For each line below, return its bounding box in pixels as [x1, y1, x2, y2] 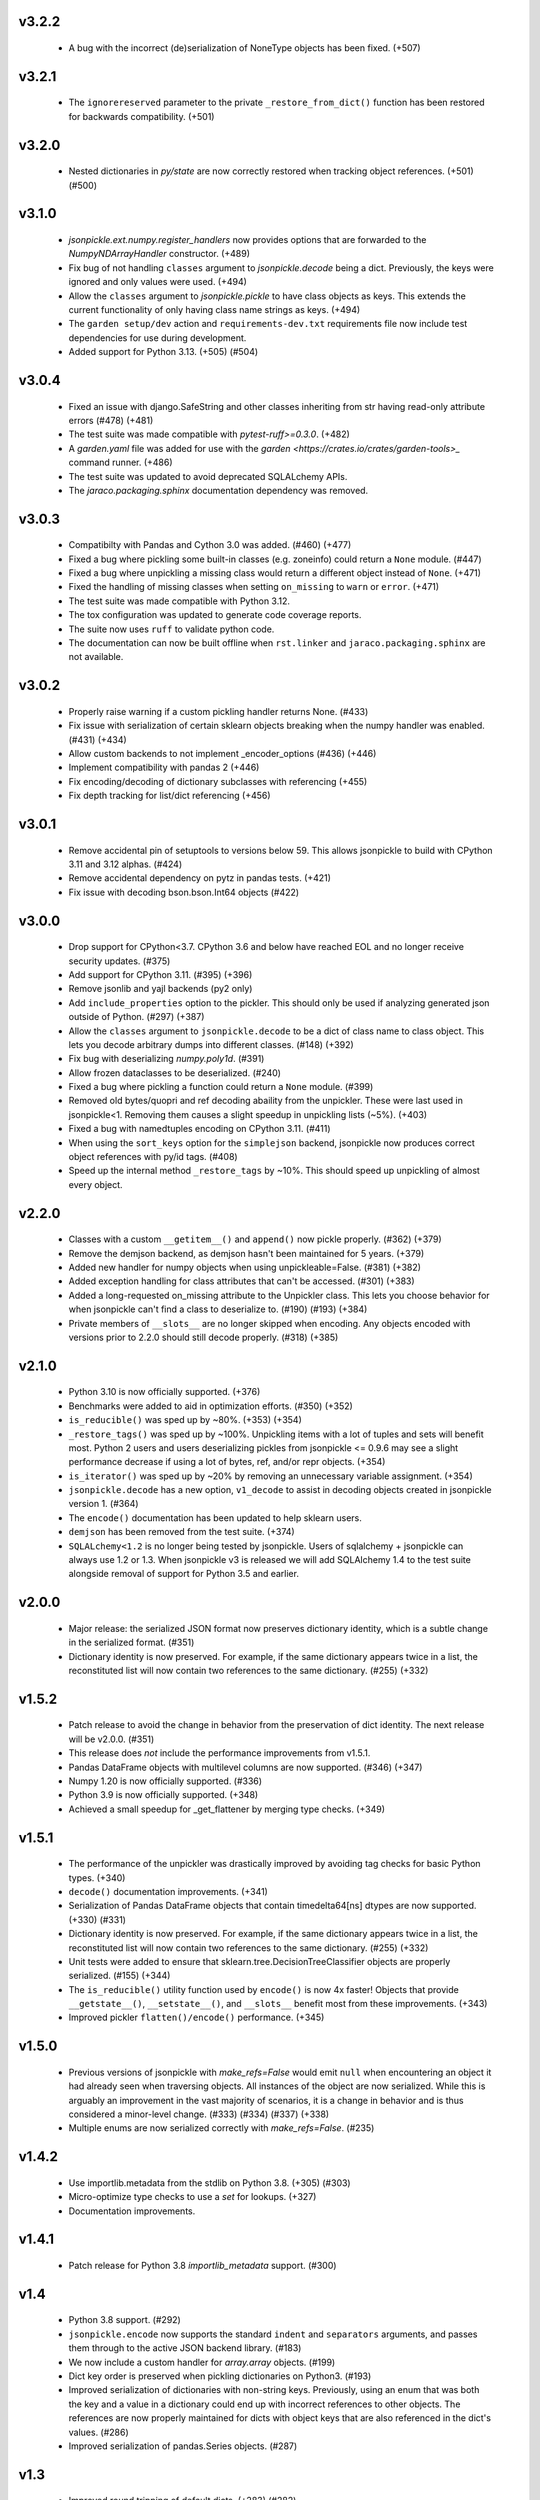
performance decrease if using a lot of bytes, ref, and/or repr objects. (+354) [68, 1456, 386, 1468]
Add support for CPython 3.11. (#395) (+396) [68, 968, 253, 980]
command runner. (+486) [68, 456, 174, 469]
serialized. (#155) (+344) [68, 1970, 171, 1982]
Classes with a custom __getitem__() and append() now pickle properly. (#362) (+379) [68, 1233, 442, 1245]
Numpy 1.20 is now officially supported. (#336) [68, 1775, 263, 1787]
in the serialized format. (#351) [68, 1636, 195, 1649]
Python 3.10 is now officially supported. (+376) [68, 1386, 261, 1398]
